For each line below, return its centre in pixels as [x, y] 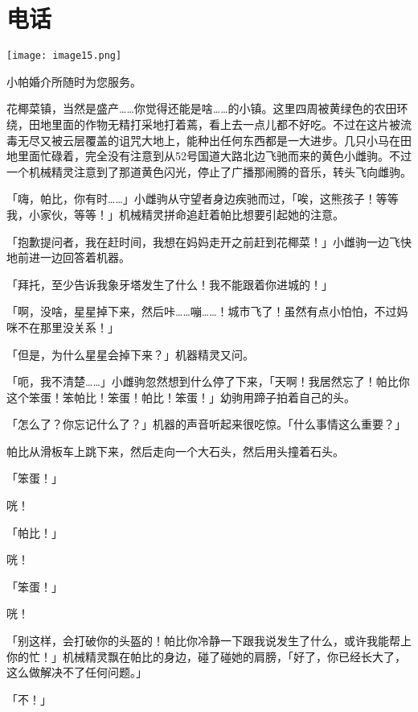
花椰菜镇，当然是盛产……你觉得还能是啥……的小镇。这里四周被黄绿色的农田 [202, 108]
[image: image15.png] [64, 56]
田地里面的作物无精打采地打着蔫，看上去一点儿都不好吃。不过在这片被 [214, 124]
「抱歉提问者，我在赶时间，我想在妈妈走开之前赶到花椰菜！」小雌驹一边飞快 [209, 241]
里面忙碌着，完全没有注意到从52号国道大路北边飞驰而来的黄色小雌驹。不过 [214, 156]
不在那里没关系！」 [68, 327]
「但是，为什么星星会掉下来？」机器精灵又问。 [130, 354]
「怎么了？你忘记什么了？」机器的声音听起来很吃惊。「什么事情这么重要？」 [206, 424]
